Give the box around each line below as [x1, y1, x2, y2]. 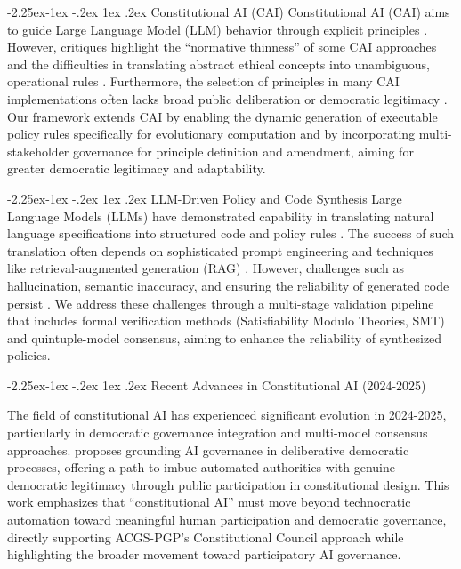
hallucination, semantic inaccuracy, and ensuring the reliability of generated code [7, 276, 449, 294]
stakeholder [7, 141, 69, 160]
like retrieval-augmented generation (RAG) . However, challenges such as [7, 259, 404, 277]
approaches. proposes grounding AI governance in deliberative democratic [7, 440, 409, 459]
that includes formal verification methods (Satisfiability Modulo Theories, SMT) [7, 311, 445, 330]
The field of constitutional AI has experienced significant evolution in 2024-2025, [7, 405, 447, 424]
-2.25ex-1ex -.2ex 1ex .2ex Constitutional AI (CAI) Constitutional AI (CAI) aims [7, 3, 450, 20]
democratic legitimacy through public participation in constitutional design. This [7, 475, 449, 493]
